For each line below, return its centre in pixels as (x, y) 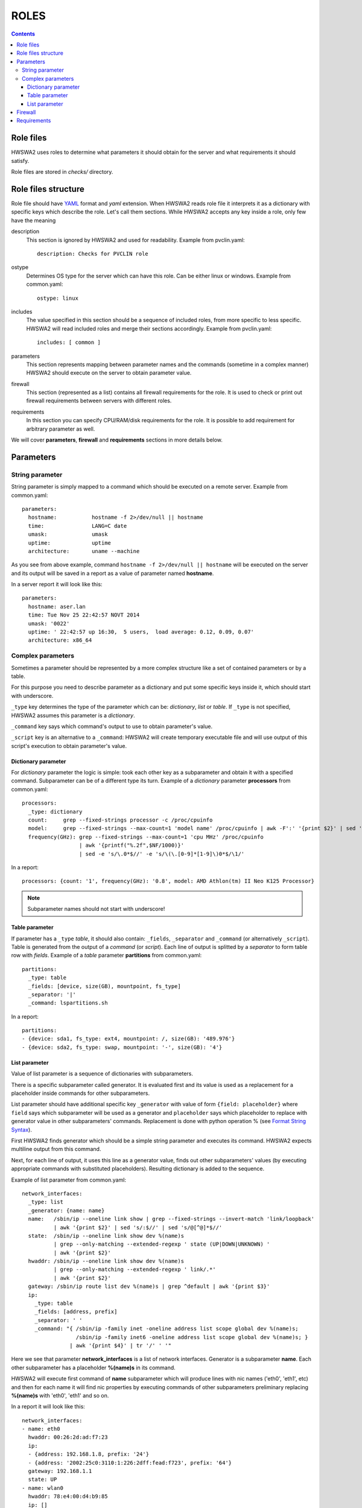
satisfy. (20, 160)
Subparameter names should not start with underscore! (96, 909)
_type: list (46, 1202)
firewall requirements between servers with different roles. (99, 401)
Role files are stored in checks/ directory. (62, 172)
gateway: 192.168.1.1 (60, 1471)
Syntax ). (22, 1129)
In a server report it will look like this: (57, 585)
